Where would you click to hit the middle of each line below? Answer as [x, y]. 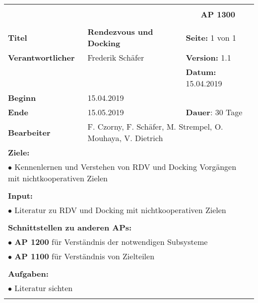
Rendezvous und [120, 32]
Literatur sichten [44, 288]
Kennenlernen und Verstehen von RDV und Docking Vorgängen [126, 167]
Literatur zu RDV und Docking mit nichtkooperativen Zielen [120, 210]
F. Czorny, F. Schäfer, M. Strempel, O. [155, 126]
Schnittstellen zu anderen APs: [70, 227]
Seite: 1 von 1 [211, 37]
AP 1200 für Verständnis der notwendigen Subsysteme [111, 242]
